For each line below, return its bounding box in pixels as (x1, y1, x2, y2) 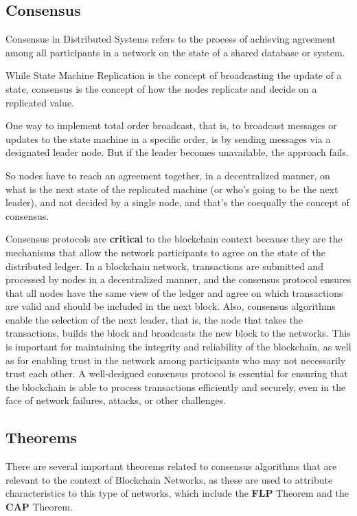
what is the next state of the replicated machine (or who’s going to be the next (5, 181, 338, 196)
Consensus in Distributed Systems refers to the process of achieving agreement (5, 32, 336, 46)
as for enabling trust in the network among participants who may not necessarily (5, 352, 346, 367)
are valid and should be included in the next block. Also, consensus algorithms (5, 299, 336, 313)
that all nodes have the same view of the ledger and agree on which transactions (5, 285, 343, 300)
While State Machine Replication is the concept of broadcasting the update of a (5, 68, 342, 82)
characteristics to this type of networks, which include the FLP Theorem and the (5, 486, 349, 500)
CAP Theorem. (5, 500, 73, 514)
